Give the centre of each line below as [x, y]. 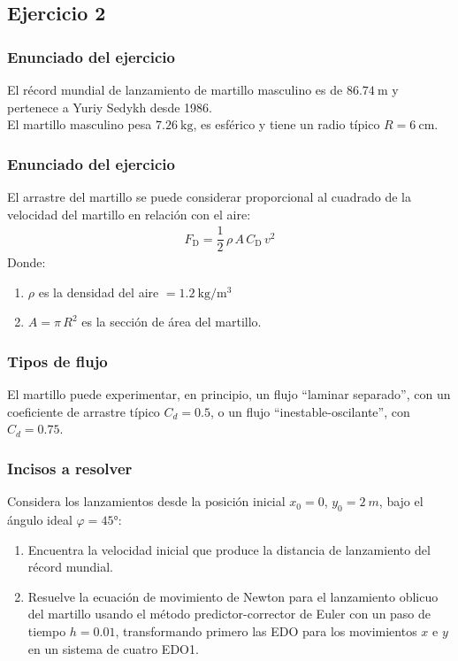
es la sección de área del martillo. [172, 322]
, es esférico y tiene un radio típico [286, 124]
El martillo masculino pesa [80, 124]
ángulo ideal [40, 520]
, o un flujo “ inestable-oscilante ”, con [310, 411]
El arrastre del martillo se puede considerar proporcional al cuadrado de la [209, 196]
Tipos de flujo [57, 361]
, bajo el [401, 501]
